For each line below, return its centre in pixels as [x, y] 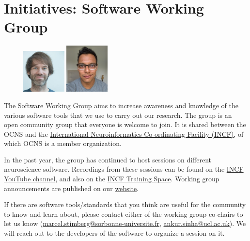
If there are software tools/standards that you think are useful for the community [125, 204]
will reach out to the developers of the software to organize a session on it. [114, 233]
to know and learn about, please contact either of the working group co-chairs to [124, 214]
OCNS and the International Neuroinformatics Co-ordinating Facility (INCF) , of [124, 134]
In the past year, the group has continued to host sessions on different [108, 159]
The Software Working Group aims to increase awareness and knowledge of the [121, 105]
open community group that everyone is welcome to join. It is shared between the [125, 124]
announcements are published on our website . [71, 188]
